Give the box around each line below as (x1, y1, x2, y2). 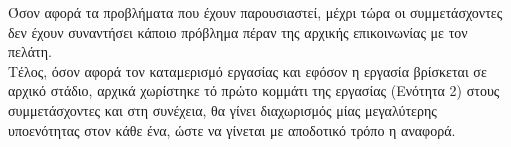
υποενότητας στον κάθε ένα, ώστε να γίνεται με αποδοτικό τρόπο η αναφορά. (8, 119, 456, 140)
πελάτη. (8, 41, 52, 62)
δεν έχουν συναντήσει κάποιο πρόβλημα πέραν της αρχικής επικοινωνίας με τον (8, 21, 468, 42)
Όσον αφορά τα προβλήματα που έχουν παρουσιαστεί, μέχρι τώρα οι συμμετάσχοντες (8, 2, 503, 22)
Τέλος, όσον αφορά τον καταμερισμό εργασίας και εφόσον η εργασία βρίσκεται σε (8, 60, 487, 81)
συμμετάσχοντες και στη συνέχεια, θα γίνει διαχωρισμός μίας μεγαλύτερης (8, 99, 437, 120)
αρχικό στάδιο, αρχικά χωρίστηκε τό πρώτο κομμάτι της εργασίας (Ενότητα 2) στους (8, 80, 500, 101)
